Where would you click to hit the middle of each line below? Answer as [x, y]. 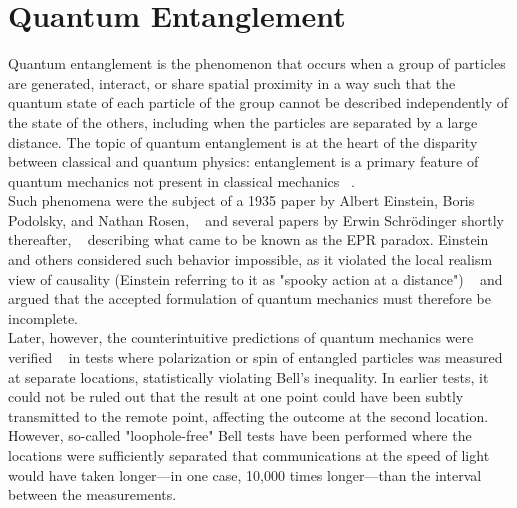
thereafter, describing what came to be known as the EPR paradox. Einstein [248, 239]
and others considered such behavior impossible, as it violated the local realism [250, 259]
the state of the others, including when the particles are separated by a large [243, 121]
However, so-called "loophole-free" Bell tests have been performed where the [240, 435]
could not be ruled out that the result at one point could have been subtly [236, 396]
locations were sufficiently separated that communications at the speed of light [249, 455]
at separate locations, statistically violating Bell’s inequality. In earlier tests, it [248, 376]
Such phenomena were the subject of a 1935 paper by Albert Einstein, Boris [241, 200]
